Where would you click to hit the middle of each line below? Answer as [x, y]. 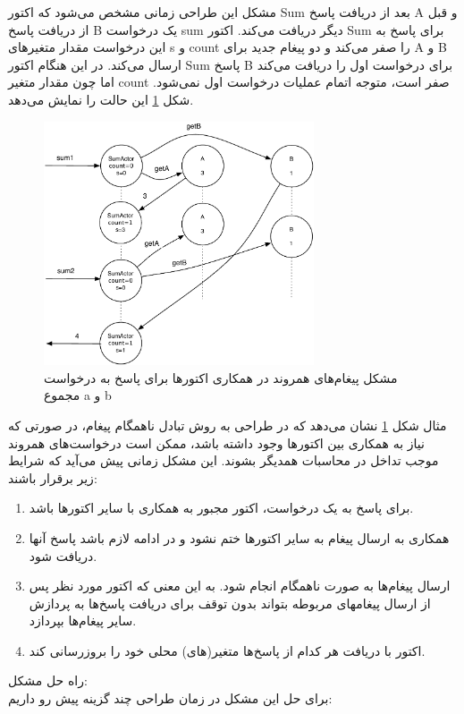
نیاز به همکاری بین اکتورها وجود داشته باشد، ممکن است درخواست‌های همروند [216, 442]
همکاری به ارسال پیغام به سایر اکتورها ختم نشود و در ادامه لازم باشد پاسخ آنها [239, 537]
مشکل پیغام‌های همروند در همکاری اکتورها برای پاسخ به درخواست [221, 377]
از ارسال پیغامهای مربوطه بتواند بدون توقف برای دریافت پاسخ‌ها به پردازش [230, 603]
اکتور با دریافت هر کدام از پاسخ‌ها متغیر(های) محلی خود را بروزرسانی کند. [227, 650]
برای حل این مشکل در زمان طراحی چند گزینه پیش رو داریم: [170, 698]
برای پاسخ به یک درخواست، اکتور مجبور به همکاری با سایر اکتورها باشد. [221, 508]
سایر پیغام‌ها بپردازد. [83, 620]
